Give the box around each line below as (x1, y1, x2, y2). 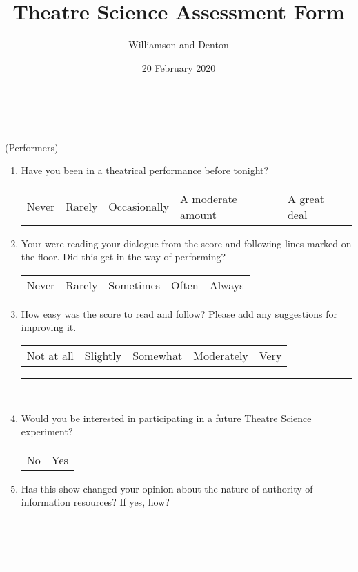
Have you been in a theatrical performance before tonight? (21, 163, 269, 178)
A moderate (180, 190, 237, 207)
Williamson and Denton (128, 37, 229, 52)
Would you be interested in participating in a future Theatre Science (21, 410, 312, 425)
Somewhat (132, 347, 183, 364)
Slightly (84, 347, 122, 364)
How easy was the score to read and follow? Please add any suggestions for (21, 306, 337, 321)
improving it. (21, 320, 77, 334)
